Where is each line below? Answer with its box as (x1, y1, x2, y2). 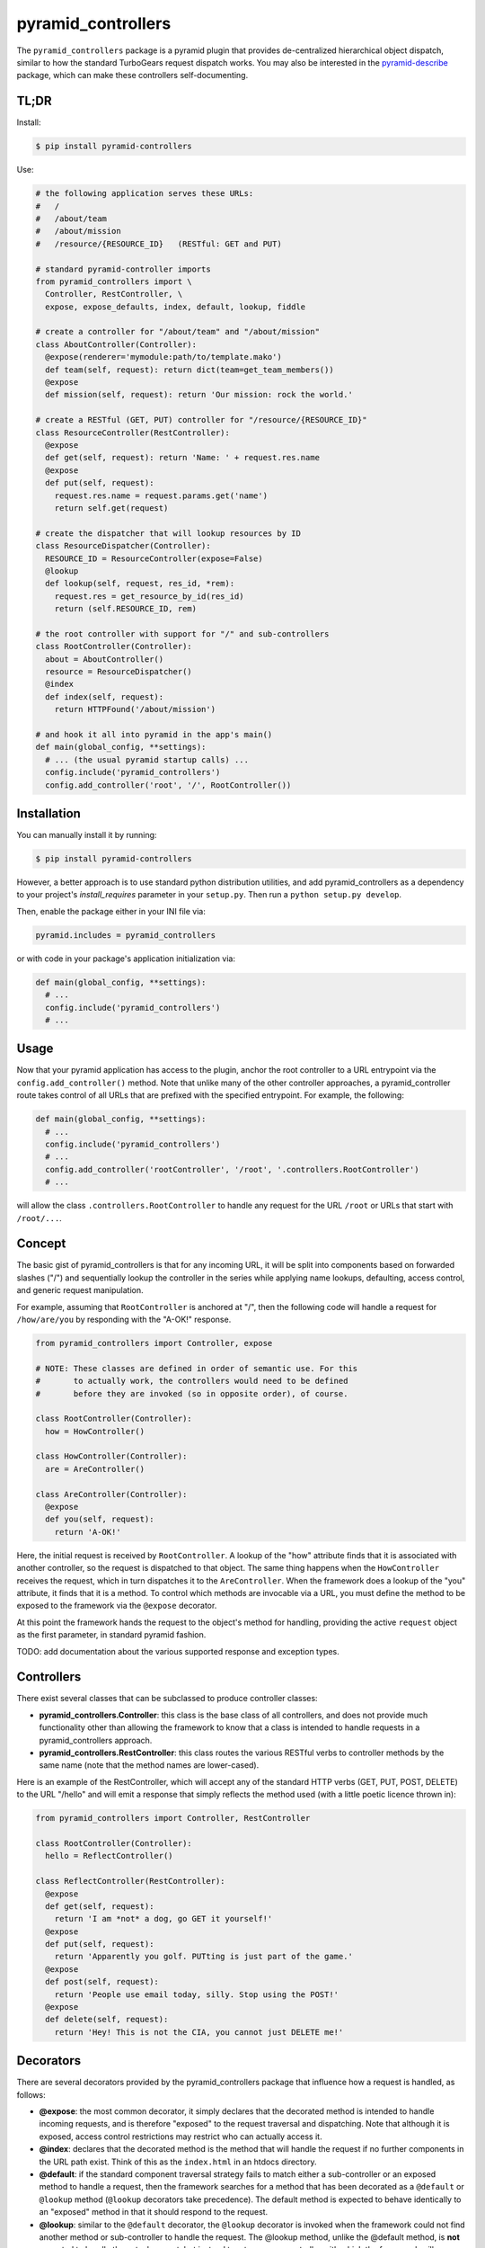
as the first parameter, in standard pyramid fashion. (16, 1629, 207, 1640)
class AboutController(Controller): (35, 339, 198, 350)
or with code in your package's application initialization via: (16, 953, 235, 964)
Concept (16, 1236, 66, 1252)
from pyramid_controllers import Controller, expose (35, 1338, 273, 1348)
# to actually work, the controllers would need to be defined (35, 1376, 348, 1387)
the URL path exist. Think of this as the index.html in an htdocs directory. (39, 2156, 317, 2167)
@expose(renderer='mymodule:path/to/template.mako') (45, 352, 282, 362)
